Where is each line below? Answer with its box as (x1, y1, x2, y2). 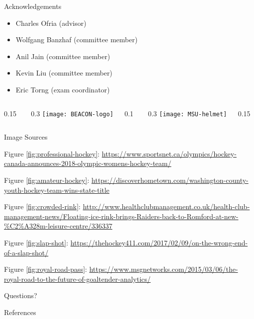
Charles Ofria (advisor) (15, 17, 86, 28)
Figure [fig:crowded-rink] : (4, 201, 81, 212)
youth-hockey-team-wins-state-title (4, 184, 110, 195)
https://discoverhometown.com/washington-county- (91, 175, 249, 185)
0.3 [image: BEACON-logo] (31, 108, 114, 118)
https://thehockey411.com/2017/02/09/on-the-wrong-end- (70, 237, 248, 247)
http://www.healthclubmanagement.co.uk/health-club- (83, 201, 250, 212)
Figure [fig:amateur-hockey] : (4, 175, 89, 185)
